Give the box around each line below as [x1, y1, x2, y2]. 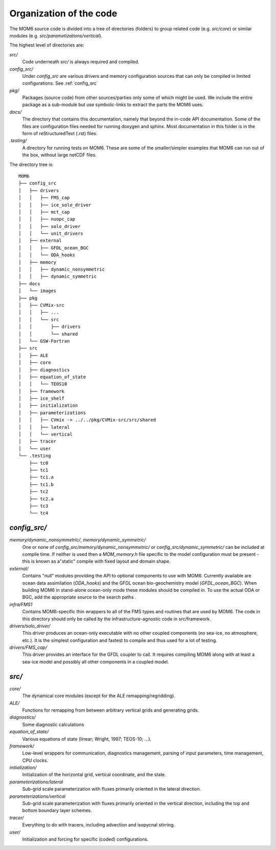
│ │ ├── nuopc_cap [18, 216, 76, 222]
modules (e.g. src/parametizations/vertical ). [9, 32, 103, 38]
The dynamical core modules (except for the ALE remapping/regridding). [22, 693, 176, 699]
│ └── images [18, 288, 57, 294]
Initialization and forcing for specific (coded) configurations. [22, 836, 149, 842]
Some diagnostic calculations [22, 721, 84, 728]
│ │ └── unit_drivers [18, 231, 84, 237]
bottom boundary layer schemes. [22, 807, 92, 814]
